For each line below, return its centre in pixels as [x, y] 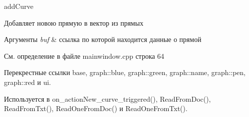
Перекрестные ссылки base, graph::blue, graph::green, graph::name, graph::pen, [125, 72]
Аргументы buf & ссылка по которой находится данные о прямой [103, 39]
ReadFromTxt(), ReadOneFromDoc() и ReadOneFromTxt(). [96, 108]
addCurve [19, 6]
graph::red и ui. [28, 82]
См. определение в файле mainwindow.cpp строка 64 [84, 56]
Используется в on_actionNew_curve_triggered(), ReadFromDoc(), [107, 98]
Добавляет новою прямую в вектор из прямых [74, 22]
